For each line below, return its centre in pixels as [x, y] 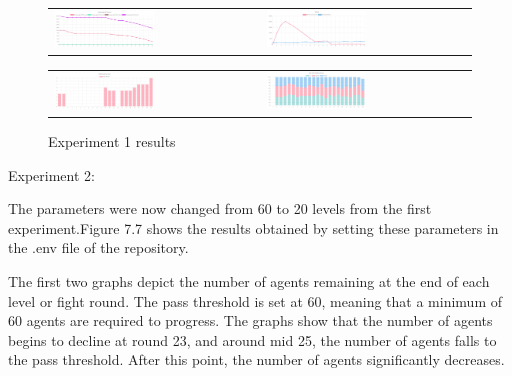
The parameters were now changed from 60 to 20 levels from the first [220, 208]
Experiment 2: [51, 174]
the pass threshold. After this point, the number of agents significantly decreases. [256, 359]
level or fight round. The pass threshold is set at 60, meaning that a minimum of [255, 300]
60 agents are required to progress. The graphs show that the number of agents [250, 320]
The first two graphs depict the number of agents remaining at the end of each [249, 281]
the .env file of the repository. [98, 247]
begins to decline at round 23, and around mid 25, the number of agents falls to [252, 339]
